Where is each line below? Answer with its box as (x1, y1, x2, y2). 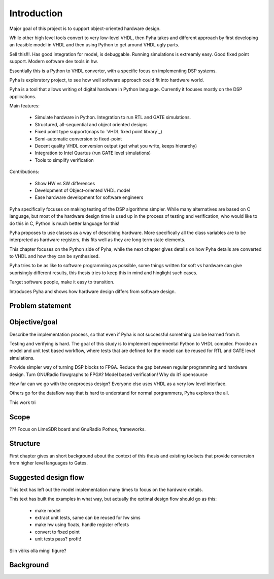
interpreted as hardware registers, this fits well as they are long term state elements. (9, 237, 186, 243)
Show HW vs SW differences (35, 180, 95, 186)
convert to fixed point (35, 529, 80, 535)
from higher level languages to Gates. (9, 459, 88, 466)
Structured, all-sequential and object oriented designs (35, 121, 148, 127)
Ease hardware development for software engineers (35, 194, 144, 200)
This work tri (9, 399, 36, 406)
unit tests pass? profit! (35, 536, 81, 542)
